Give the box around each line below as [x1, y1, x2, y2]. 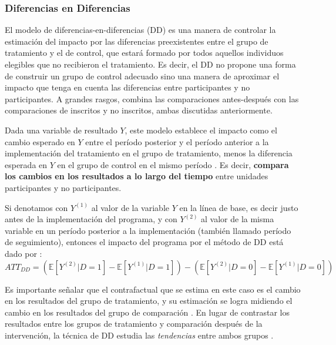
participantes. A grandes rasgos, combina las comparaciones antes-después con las [5, 92, 299, 105]
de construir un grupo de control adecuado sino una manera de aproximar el [5, 69, 280, 82]
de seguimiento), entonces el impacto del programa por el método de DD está [5, 236, 284, 248]
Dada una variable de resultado [5, 123, 117, 136]
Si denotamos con [5, 201, 68, 213]
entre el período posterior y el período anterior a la [85, 135, 269, 148]
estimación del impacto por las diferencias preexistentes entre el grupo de [5, 35, 268, 47]
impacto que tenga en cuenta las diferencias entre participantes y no [5, 81, 250, 93]
